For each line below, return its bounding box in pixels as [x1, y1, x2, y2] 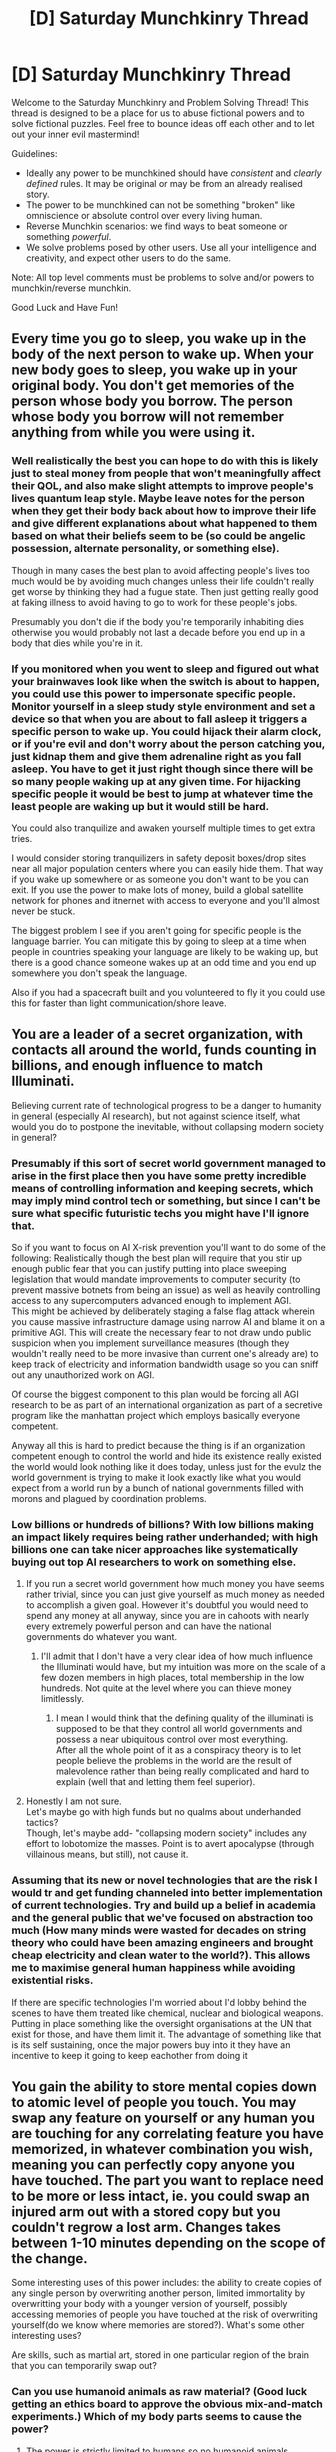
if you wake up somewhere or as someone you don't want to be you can [11, 873, 309, 885]
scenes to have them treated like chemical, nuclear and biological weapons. [11, 2007, 324, 2019]
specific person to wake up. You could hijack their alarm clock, [11, 724, 322, 738]
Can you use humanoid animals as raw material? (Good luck [11, 2385, 308, 2399]
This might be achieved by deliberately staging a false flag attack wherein [11, 1305, 316, 1317]
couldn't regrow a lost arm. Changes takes [11, 2219, 281, 2236]
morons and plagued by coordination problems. [11, 1493, 208, 1505]
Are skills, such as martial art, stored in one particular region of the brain [11, 2349, 309, 2361]
